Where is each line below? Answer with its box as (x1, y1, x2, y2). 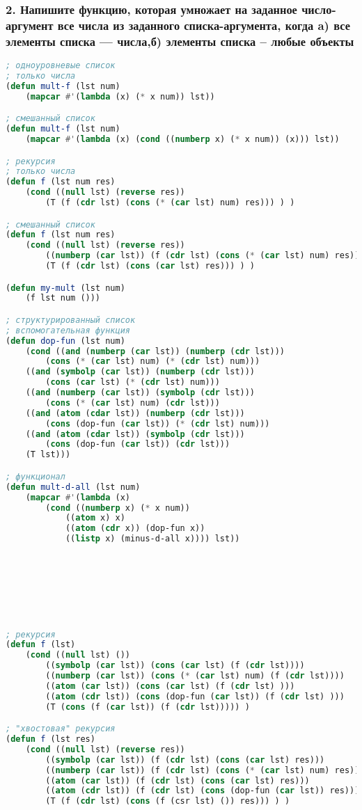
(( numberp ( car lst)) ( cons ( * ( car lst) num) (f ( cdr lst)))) (45, 671, 345, 681)
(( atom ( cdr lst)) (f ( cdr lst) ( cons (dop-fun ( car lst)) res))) (45, 786, 360, 796)
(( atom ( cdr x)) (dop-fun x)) (65, 523, 205, 534)
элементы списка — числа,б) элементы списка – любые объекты (6, 32, 354, 49)
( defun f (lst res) (6, 734, 95, 745)
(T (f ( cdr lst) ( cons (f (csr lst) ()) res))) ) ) (45, 796, 290, 807)
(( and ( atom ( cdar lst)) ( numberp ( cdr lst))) (25, 408, 245, 418)
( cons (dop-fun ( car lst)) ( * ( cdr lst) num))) (45, 418, 270, 429)
